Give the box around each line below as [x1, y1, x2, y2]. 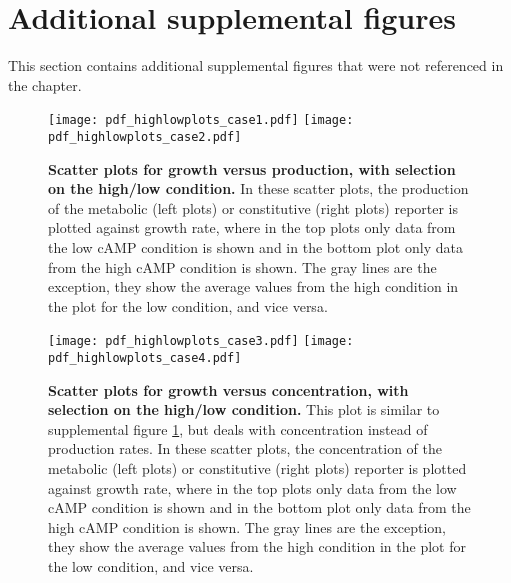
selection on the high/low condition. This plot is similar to [48, 399, 440, 420]
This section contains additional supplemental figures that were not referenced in [8, 55, 504, 76]
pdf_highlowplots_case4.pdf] [48, 351, 242, 366]
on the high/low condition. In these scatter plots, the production [48, 178, 469, 199]
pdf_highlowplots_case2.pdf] [48, 129, 242, 144]
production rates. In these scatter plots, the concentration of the [48, 438, 443, 459]
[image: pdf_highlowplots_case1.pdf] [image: [48, 113, 354, 128]
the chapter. [8, 74, 82, 95]
